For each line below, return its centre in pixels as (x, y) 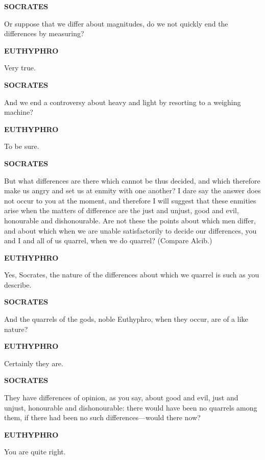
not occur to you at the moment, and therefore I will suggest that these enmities (130, 200)
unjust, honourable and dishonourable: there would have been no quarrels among (131, 407)
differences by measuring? (44, 33)
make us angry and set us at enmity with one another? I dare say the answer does (132, 190)
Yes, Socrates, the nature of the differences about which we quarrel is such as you (132, 275)
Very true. (20, 68)
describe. (18, 284)
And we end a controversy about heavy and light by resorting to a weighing (123, 102)
